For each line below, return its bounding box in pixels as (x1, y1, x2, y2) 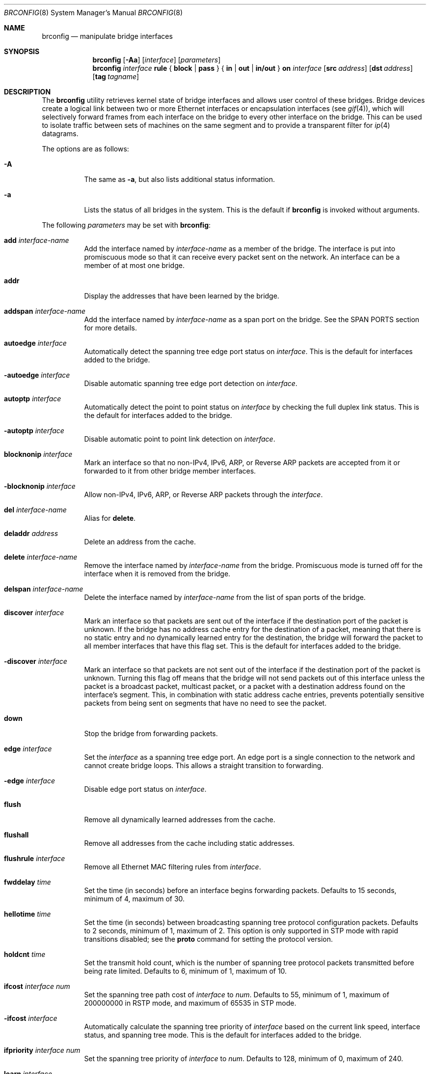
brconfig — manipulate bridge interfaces (42, 32, 173, 40)
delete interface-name (4, 553, 78, 561)
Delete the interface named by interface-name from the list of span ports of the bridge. (84, 593, 366, 601)
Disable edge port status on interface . (84, 785, 207, 793)
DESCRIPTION (4, 88, 51, 96)
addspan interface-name (4, 307, 86, 315)
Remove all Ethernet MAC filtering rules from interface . (84, 863, 261, 871)
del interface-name (4, 506, 67, 514)
